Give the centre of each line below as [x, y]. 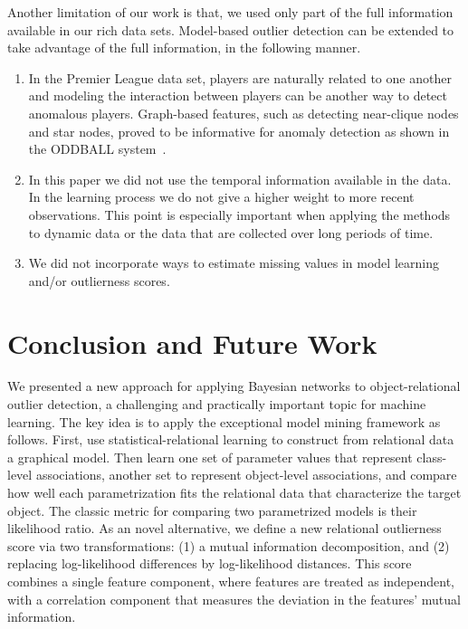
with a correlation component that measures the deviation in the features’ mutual [234, 599]
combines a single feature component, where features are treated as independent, [231, 581]
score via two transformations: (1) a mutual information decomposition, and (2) [229, 545]
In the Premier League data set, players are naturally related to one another [240, 77]
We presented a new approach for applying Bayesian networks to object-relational [234, 386]
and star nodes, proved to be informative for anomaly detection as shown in [239, 131]
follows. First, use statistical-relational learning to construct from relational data [231, 439]
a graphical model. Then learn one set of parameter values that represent [210, 457]
